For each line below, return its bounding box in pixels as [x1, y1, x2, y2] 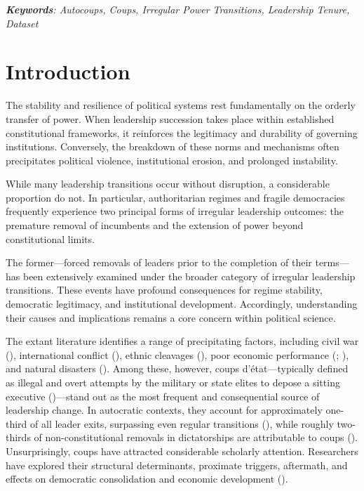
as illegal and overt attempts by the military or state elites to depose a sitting [6, 375, 340, 389]
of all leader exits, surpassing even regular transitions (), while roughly [30, 416, 334, 431]
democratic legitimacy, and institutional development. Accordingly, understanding [6, 296, 358, 311]
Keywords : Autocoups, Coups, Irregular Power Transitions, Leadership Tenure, [6, 2, 350, 16]
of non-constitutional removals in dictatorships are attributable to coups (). [34, 430, 358, 445]
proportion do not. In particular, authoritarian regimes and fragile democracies [6, 190, 345, 204]
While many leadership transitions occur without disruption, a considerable [6, 176, 330, 191]
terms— [315, 255, 349, 270]
